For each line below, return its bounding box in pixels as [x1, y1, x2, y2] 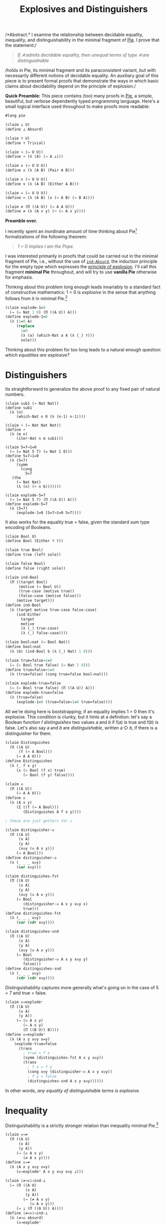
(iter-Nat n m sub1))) [16, 436, 64, 441]
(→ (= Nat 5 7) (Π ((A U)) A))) [9, 497, 77, 502]
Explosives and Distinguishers [19, 3, 148, 15]
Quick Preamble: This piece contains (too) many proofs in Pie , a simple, [5, 93, 153, 99]
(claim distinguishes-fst [5, 873, 59, 879]
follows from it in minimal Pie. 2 [5, 294, 68, 301]
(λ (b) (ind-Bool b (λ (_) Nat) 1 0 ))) [9, 648, 93, 654]
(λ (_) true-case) [20, 626, 59, 631]
